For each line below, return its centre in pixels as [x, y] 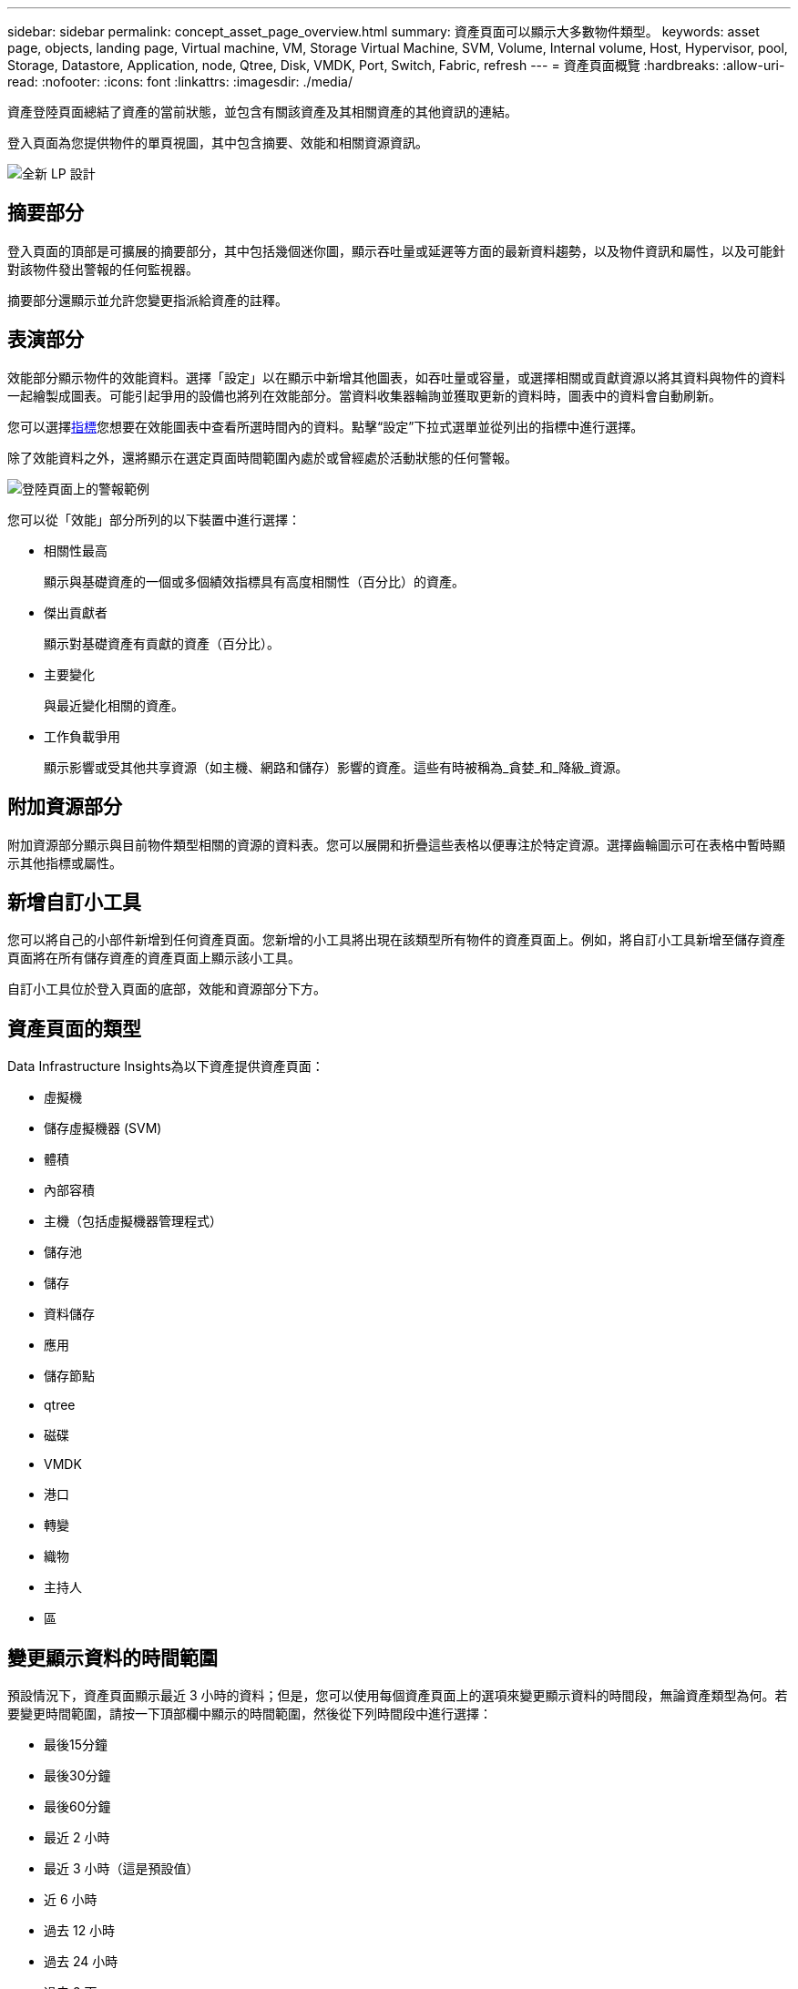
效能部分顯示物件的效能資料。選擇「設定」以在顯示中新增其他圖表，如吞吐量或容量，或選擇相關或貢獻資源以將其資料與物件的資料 [396, 377]
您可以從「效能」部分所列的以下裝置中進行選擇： [154, 519]
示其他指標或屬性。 [65, 862]
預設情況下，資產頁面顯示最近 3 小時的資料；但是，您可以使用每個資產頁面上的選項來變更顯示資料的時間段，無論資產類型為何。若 [398, 1696]
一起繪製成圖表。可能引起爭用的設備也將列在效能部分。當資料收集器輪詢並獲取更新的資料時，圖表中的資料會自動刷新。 [364, 395]
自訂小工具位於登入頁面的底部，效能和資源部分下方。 [167, 989]
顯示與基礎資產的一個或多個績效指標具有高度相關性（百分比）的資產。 [254, 581]
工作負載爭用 [82, 736]
